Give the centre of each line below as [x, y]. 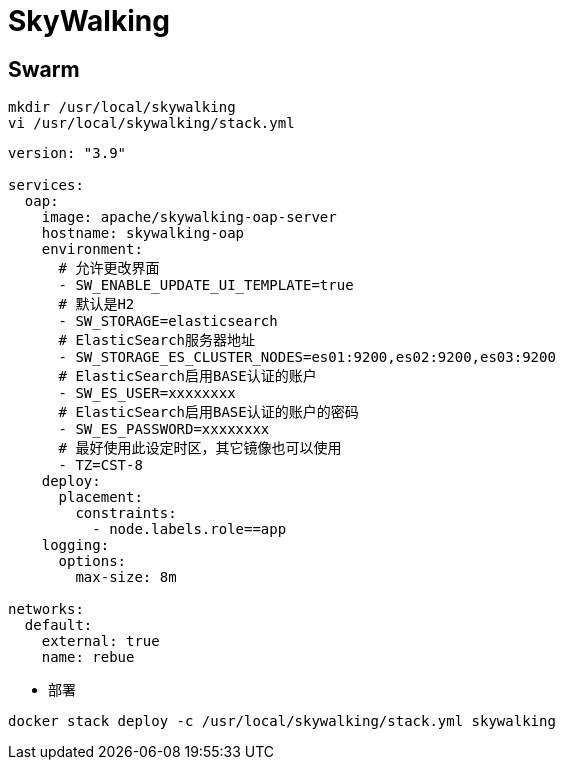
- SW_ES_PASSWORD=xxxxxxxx [164, 429]
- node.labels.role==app [189, 529]
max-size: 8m [126, 577]
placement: [100, 497]
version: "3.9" [67, 153]
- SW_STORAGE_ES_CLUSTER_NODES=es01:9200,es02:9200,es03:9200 [307, 357]
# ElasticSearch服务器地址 [157, 340]
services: [46, 185]
